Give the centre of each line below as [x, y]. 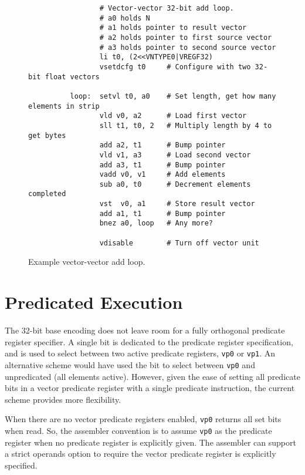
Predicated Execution [94, 302]
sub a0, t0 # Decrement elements [175, 184]
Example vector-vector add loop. [87, 262]
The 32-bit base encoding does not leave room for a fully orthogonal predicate [145, 330]
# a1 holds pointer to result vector [173, 28]
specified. [21, 465]
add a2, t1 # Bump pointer [162, 145]
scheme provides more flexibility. [63, 399]
